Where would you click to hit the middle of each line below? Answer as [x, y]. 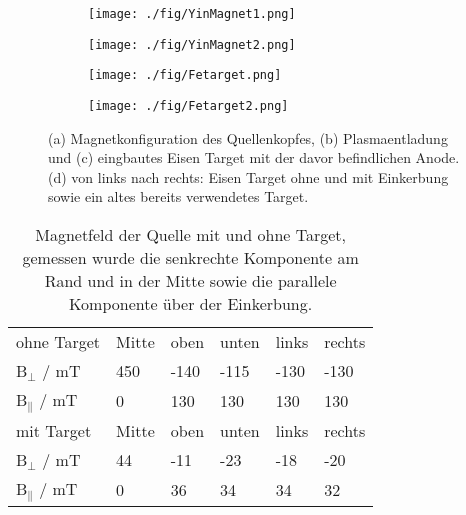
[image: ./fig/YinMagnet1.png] [192, 14]
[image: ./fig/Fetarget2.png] [188, 105]
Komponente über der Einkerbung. [191, 303]
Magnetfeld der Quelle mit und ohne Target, [191, 234]
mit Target [54, 430]
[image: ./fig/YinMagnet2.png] [192, 44]
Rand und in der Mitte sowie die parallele [190, 280]
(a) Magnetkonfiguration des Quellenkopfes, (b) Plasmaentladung [248, 137]
